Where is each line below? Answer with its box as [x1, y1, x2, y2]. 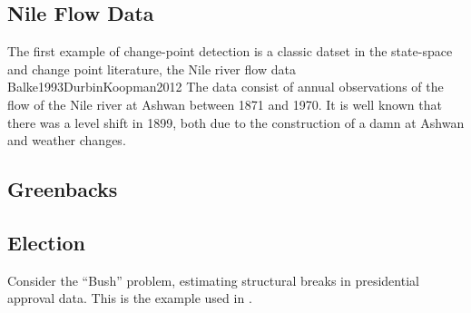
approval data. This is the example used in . [7, 289, 252, 308]
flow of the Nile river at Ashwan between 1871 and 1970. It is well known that [7, 94, 442, 113]
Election [7, 228, 85, 256]
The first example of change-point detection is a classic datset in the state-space [7, 42, 453, 61]
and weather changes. [7, 131, 126, 150]
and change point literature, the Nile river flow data [7, 59, 296, 78]
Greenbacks [7, 175, 118, 203]
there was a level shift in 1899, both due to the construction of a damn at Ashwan [7, 112, 465, 132]
